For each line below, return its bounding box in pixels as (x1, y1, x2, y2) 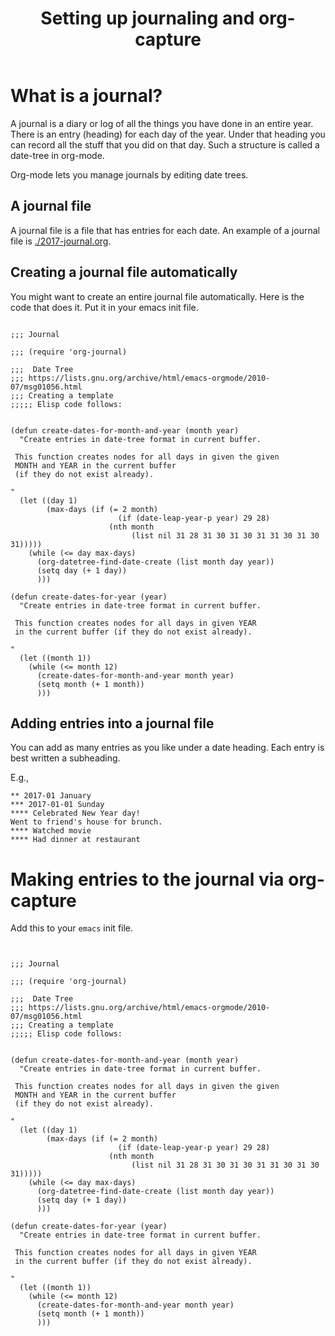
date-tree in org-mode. (10, 149, 105, 161)
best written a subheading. (10, 752, 121, 764)
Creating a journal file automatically (10, 264, 238, 281)
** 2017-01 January (10, 791, 92, 801)
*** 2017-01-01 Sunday (10, 800, 105, 810)
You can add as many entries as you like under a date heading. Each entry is (10, 742, 325, 754)
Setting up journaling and (40, 7, 255, 30)
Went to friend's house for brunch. (10, 817, 163, 827)
